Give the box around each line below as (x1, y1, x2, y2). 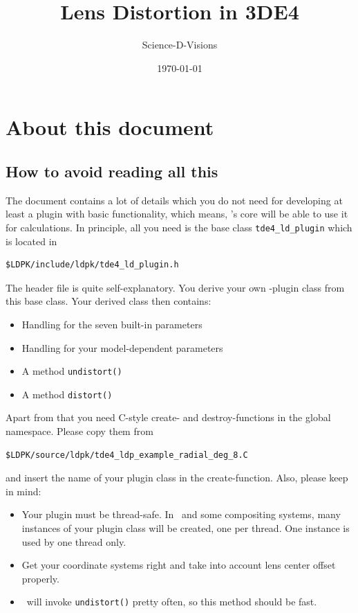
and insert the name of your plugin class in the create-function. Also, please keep (6, 470, 348, 485)
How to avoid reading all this (6, 160, 218, 181)
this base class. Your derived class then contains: (6, 294, 211, 308)
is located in (6, 233, 57, 248)
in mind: (6, 483, 41, 498)
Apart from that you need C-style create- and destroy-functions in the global (6, 410, 331, 425)
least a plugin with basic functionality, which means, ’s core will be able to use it (6, 206, 348, 221)
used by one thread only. (21, 534, 126, 549)
